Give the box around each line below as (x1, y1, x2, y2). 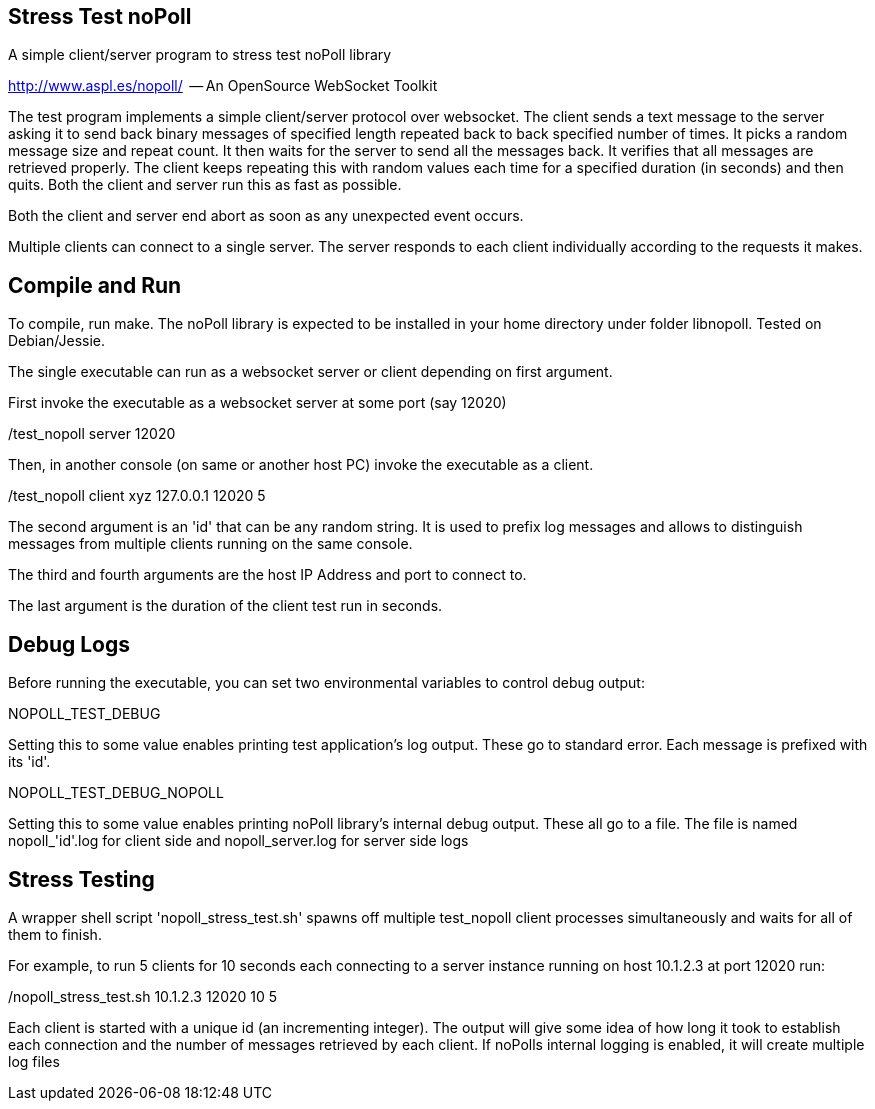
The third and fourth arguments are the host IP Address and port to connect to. (8, 566, 527, 584)
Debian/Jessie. (8, 332, 106, 350)
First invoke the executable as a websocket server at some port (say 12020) (8, 394, 507, 412)
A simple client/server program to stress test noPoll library (8, 46, 392, 64)
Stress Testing (8, 866, 155, 892)
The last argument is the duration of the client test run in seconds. (8, 597, 443, 615)
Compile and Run (8, 272, 182, 298)
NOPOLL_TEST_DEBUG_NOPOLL (8, 784, 224, 802)
